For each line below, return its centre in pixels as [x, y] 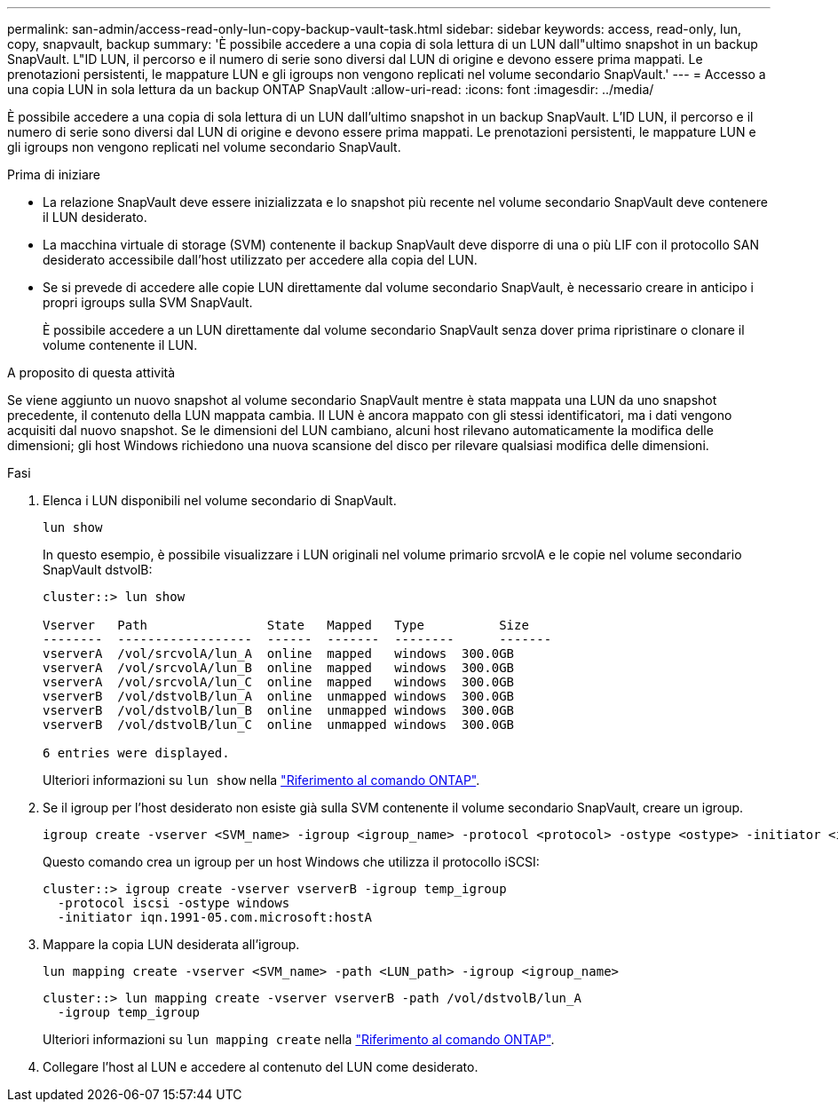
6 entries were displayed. [136, 753]
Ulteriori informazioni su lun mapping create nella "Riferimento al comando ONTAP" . [299, 1039]
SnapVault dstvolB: [98, 570]
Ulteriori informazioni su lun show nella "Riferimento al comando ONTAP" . [261, 780]
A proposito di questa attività [91, 372]
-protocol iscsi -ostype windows [174, 903]
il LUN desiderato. [95, 217]
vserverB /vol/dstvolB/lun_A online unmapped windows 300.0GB [279, 696]
